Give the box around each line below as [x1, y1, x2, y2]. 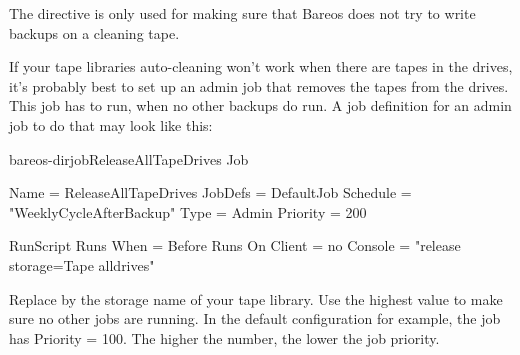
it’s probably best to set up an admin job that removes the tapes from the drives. [9, 75, 509, 96]
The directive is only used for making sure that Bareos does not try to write [9, 3, 476, 23]
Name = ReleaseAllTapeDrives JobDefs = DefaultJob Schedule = [9, 182, 412, 203]
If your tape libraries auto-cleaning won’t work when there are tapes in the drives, [9, 56, 513, 77]
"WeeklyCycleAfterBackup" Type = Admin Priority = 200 [9, 201, 367, 222]
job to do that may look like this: [9, 114, 213, 135]
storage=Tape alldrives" [9, 254, 155, 275]
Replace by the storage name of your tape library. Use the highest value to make [9, 288, 503, 309]
